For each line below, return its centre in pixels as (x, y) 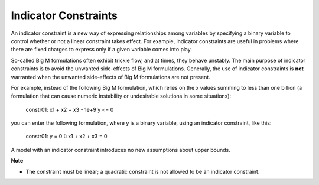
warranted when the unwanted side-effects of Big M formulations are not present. (111, 77)
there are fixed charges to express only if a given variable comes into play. (101, 50)
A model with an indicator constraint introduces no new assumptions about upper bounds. (121, 150)
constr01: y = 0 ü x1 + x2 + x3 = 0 (66, 137)
